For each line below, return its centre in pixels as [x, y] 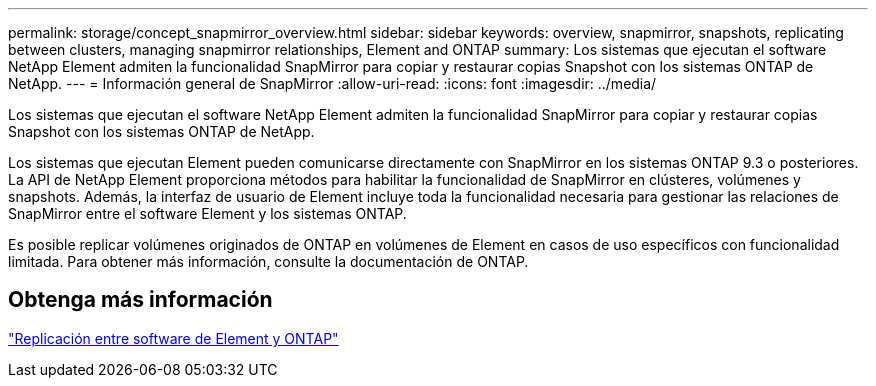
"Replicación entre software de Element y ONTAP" [173, 338]
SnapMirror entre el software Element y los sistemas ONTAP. [207, 213]
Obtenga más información [140, 300]
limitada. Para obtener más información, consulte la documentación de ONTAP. [268, 261]
